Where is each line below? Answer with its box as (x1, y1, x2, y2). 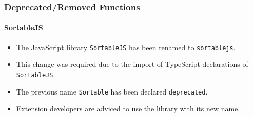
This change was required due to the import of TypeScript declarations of (16, 59, 248, 69)
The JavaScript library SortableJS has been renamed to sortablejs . (16, 41, 236, 52)
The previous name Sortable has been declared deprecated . (16, 86, 208, 97)
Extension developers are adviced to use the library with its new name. (16, 103, 240, 114)
